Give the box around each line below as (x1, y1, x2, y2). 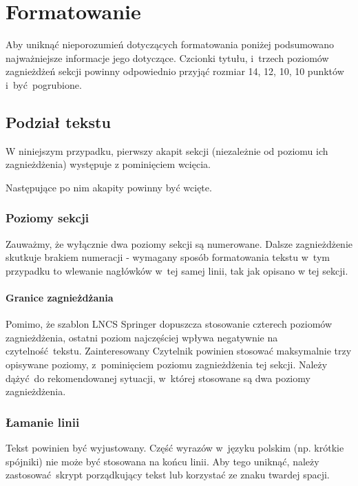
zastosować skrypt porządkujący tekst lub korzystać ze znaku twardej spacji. (6, 467, 330, 482)
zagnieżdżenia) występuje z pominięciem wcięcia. (6, 157, 211, 171)
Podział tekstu (6, 111, 111, 132)
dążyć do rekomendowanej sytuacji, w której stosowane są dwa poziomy (6, 370, 310, 385)
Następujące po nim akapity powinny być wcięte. (6, 180, 212, 194)
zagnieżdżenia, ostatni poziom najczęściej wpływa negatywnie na (6, 330, 278, 344)
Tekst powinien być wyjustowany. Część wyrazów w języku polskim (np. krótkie (6, 441, 344, 455)
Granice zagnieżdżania (6, 290, 114, 305)
